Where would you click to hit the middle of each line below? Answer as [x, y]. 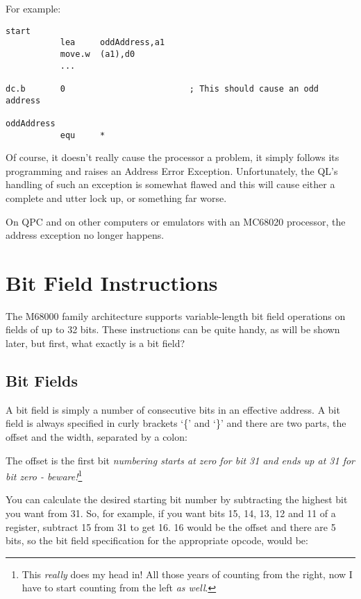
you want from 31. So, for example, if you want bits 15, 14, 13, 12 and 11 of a [171, 513]
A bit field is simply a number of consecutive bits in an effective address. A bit [173, 409]
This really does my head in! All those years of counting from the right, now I [187, 574]
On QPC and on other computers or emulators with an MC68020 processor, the [176, 221]
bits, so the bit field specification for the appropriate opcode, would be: [157, 540]
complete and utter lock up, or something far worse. [116, 197]
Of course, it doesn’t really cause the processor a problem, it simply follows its [173, 157]
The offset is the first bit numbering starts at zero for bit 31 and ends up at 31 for [180, 460]
